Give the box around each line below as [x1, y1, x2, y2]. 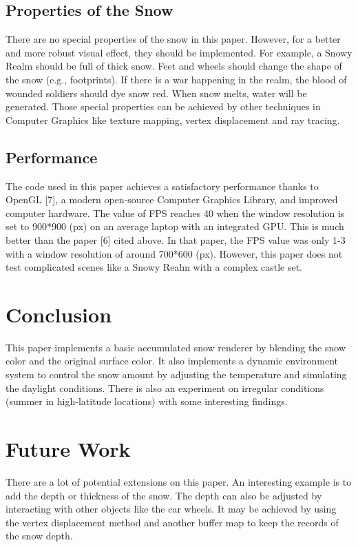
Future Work [6, 435, 131, 462]
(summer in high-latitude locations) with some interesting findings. [6, 394, 288, 409]
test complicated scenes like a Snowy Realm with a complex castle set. [6, 260, 302, 274]
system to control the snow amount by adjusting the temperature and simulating [6, 367, 347, 382]
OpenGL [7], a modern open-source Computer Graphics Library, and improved [6, 192, 338, 207]
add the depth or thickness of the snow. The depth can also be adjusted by [6, 488, 322, 502]
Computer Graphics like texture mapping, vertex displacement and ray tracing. [6, 112, 340, 127]
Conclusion [6, 300, 112, 328]
